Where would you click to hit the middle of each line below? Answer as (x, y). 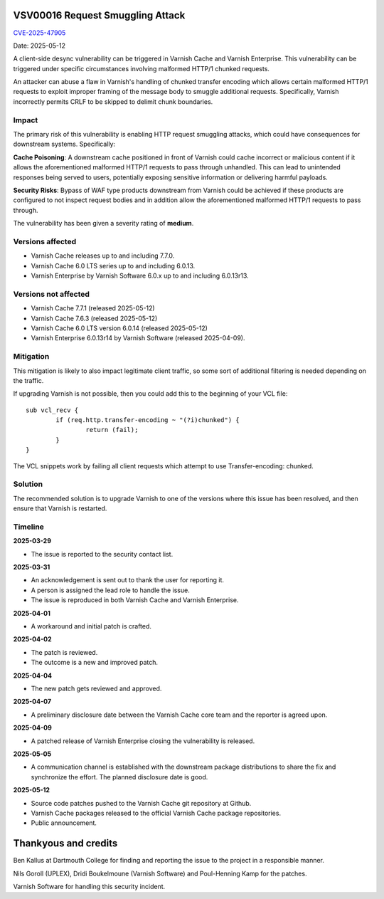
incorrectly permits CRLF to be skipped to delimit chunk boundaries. (113, 101)
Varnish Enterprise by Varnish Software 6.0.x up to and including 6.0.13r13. (140, 276)
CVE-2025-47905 (39, 33)
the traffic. (28, 380)
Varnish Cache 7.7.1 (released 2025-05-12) (93, 308)
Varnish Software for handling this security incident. (89, 886)
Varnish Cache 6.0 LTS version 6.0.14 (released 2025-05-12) (119, 328)
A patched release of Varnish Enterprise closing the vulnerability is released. (143, 741)
